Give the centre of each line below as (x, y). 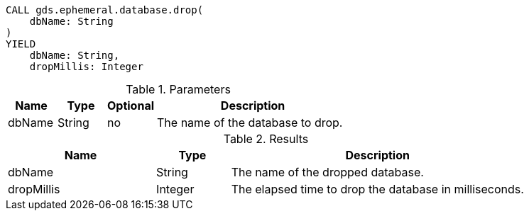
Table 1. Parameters (178, 89)
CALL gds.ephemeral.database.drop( (105, 10)
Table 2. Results (266, 139)
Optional (131, 106)
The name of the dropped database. (327, 172)
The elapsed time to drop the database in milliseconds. (377, 189)
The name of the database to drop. (250, 123)
